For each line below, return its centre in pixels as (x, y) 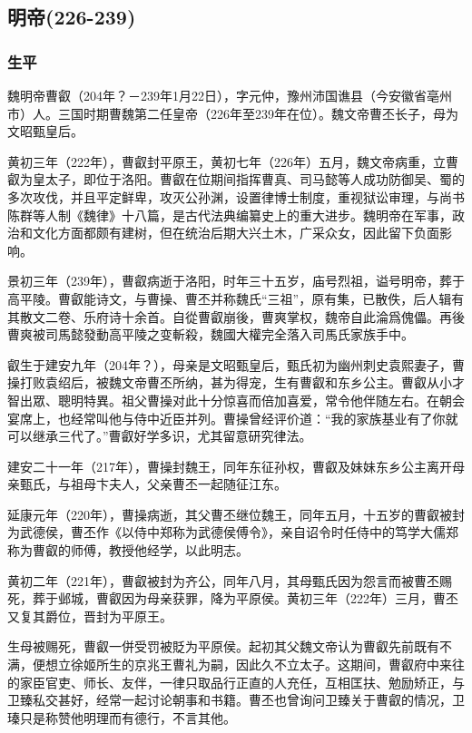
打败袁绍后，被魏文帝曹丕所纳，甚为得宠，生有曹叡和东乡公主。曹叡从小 (236, 382)
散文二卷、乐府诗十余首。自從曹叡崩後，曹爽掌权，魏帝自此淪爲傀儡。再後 (242, 316)
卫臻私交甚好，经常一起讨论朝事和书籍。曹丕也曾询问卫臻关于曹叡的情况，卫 (236, 700)
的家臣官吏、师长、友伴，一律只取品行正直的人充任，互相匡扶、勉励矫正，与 (236, 682)
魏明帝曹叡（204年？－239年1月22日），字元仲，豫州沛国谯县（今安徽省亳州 (230, 95)
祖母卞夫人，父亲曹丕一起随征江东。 (178, 484)
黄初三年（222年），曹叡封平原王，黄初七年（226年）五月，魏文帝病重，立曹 (233, 161)
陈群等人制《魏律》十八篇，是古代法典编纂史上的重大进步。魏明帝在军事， (230, 215)
